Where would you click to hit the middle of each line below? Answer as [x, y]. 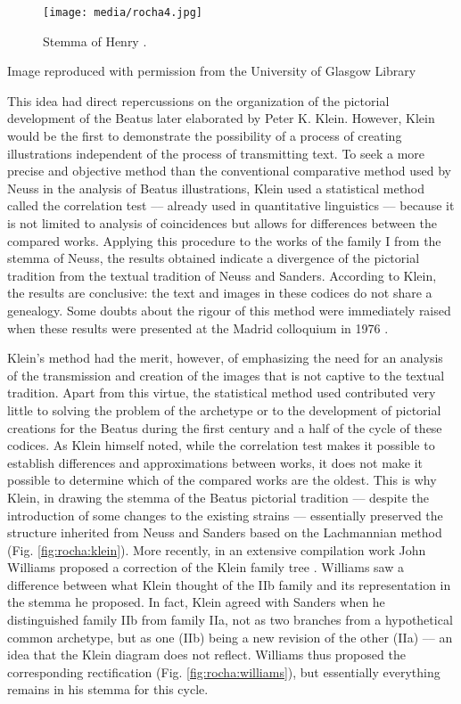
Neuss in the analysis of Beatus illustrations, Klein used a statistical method [216, 188]
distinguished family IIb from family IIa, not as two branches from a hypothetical [230, 620]
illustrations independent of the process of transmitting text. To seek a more [216, 153]
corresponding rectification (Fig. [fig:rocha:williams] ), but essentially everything [224, 671]
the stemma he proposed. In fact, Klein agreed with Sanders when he [196, 602]
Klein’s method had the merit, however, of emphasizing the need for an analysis [225, 358]
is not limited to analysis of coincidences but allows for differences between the [222, 223]
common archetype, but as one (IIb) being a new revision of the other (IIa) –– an [230, 637]
